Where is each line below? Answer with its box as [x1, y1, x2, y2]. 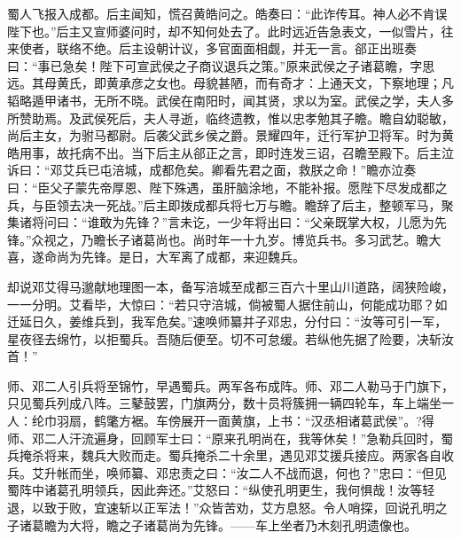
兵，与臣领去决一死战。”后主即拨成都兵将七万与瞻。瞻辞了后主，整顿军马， [7, 195, 441, 214]
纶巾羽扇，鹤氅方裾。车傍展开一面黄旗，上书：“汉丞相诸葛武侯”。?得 [31, 411, 434, 430]
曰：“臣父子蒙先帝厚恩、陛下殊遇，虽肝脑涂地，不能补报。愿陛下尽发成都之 [7, 177, 448, 196]
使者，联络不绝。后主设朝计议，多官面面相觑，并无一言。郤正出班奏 [19, 39, 417, 58]
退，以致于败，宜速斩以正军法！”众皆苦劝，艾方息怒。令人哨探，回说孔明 [7, 498, 435, 517]
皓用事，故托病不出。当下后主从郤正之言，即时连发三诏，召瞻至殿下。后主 [7, 143, 441, 161]
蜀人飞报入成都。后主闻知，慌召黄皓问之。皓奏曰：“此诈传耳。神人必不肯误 [7, 4, 448, 22]
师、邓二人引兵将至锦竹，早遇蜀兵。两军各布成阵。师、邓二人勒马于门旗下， [7, 376, 454, 395]
